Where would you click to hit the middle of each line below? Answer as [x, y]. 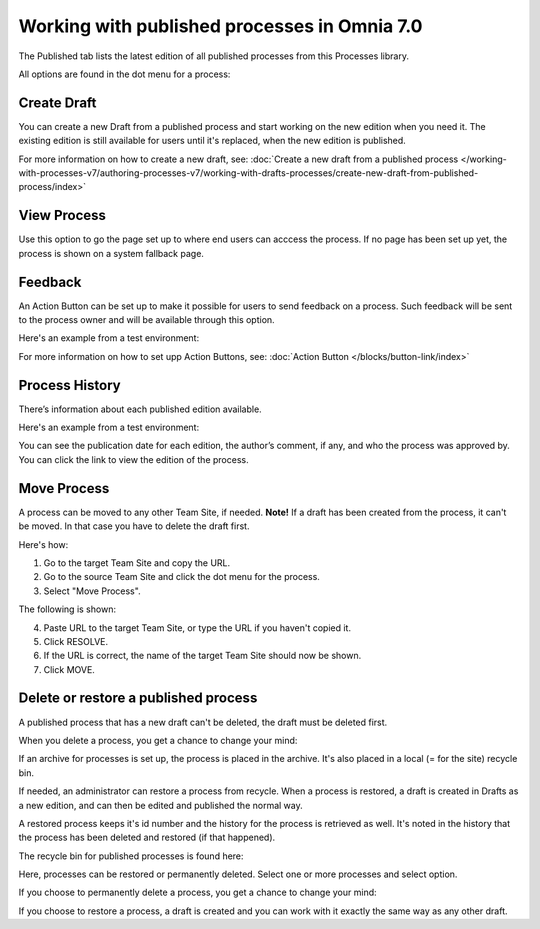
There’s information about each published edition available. [140, 409]
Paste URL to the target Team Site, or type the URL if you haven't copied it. [197, 627]
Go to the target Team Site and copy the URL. [137, 562]
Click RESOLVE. [76, 641]
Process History [69, 385]
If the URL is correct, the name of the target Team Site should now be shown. [202, 656]
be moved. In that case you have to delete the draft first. [134, 526]
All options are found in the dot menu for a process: [124, 74]
